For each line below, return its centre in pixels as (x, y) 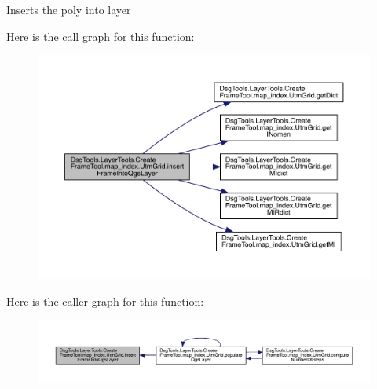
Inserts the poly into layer (69, 9)
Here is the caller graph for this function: (105, 301)
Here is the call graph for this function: (101, 36)
